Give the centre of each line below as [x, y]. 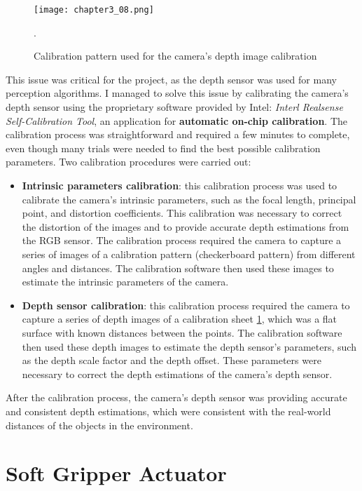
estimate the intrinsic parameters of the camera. [125, 282]
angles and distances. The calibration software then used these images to [178, 268]
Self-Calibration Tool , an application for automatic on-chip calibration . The [177, 120]
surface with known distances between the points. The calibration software [182, 332]
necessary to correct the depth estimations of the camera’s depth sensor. [177, 374]
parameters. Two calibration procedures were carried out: [128, 162]
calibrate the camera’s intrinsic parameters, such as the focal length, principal [189, 199]
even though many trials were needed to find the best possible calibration [163, 148]
